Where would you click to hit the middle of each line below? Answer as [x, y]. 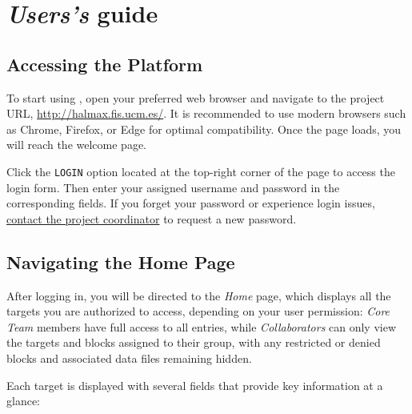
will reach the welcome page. [76, 145]
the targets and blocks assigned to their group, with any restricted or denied [194, 342]
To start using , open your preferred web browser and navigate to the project [196, 97]
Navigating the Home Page [121, 261]
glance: [23, 401]
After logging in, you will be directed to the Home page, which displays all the [199, 295]
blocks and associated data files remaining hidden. [129, 358]
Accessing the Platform [105, 64]
